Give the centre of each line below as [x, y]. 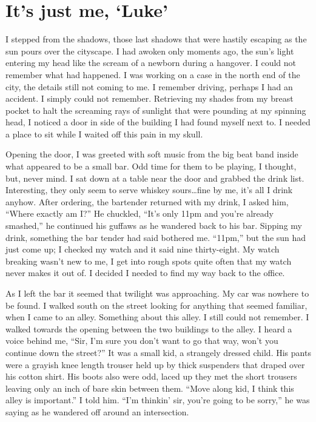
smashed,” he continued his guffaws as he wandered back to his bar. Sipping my [154, 226]
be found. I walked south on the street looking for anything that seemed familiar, [156, 305]
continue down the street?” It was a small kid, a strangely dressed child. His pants [158, 352]
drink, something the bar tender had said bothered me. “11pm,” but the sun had [156, 237]
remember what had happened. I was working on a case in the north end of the [153, 74]
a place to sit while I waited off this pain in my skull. [104, 134]
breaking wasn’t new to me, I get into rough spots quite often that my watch [149, 261]
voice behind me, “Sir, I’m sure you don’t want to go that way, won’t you [142, 341]
